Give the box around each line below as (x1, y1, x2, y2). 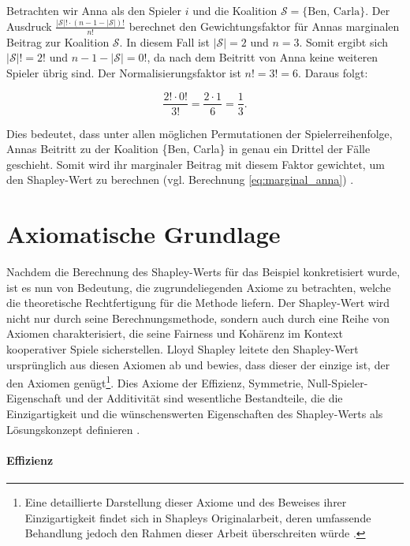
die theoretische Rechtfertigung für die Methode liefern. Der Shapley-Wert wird (6, 294, 390, 311)
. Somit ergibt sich (299, 33, 388, 50)
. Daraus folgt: (298, 64, 368, 80)
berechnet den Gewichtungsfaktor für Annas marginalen (129, 17, 400, 34)
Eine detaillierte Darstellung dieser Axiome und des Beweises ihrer (24, 494, 347, 510)
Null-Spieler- (307, 374, 368, 391)
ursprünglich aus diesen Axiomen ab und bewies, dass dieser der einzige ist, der (6, 356, 390, 372)
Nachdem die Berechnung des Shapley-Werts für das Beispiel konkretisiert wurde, (6, 264, 401, 280)
